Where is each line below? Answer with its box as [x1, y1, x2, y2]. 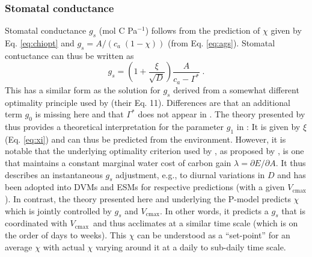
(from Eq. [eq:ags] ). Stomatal [168, 37, 275, 49]
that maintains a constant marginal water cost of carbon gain [5, 156, 231, 169]
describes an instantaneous [5, 168, 103, 181]
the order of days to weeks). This [5, 228, 127, 241]
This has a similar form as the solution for [5, 83, 161, 96]
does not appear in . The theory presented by [138, 108, 305, 120]
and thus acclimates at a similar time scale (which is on [93, 217, 298, 229]
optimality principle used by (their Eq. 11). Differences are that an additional [5, 96, 290, 108]
